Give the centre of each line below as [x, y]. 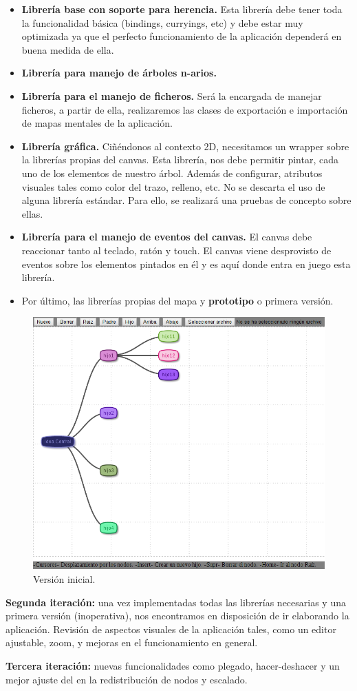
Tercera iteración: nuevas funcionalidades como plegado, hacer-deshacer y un [173, 665]
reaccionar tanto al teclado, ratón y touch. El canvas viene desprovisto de [176, 250]
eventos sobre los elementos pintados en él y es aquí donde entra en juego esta [186, 264]
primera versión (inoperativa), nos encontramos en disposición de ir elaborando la [177, 616]
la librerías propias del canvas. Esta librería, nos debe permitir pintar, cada [180, 159]
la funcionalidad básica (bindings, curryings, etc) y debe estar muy [162, 22]
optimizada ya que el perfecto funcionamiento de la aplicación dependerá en [182, 36]
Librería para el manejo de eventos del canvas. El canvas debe [167, 237]
